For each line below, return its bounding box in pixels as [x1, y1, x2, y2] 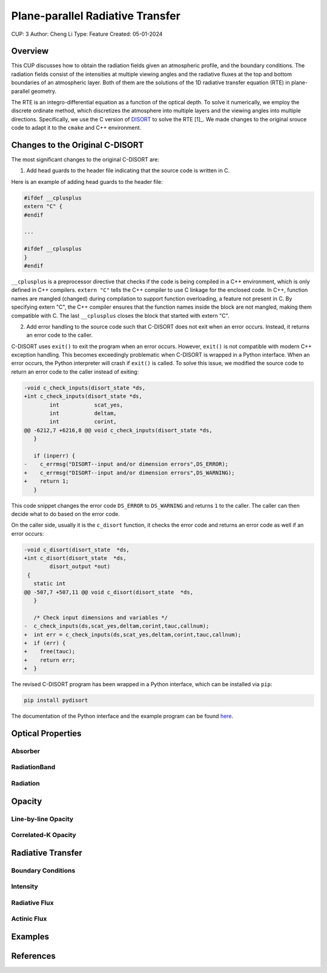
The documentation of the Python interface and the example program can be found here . [11, 713, 234, 720]
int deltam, [49, 410, 117, 417]
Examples [11, 932, 50, 942]
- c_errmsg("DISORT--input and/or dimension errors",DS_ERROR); [24, 461, 229, 468]
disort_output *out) [49, 563, 111, 570]
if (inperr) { [33, 452, 76, 459]
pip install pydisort [24, 697, 88, 704]
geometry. [30, 87, 57, 95]
